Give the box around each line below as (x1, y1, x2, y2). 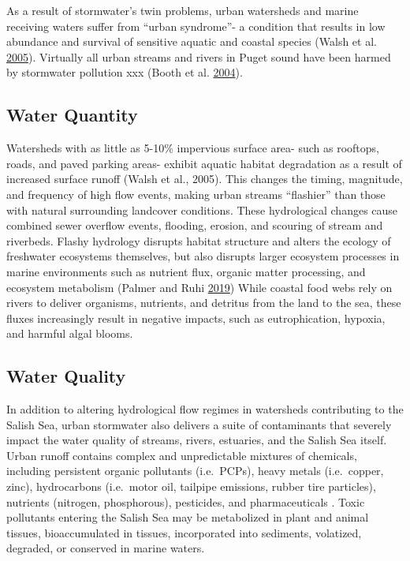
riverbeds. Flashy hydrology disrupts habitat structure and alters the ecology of (6, 232, 391, 249)
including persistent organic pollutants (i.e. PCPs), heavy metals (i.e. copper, (6, 462, 384, 479)
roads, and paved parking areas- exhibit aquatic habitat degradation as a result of (6, 155, 402, 171)
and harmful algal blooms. (6, 325, 133, 342)
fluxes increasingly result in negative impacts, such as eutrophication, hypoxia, (6, 309, 386, 326)
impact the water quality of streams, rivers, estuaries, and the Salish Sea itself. (6, 432, 387, 448)
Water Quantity (6, 103, 138, 127)
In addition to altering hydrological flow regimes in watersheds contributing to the (6, 401, 404, 417)
